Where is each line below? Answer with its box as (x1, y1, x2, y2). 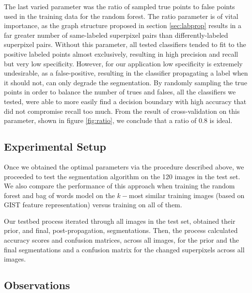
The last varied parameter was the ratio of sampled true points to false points (4, 1, 235, 11)
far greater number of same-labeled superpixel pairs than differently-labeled (4, 30, 228, 40)
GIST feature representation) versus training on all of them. (4, 200, 182, 210)
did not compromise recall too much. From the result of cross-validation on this (4, 106, 240, 116)
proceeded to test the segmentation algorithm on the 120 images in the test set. (4, 171, 240, 181)
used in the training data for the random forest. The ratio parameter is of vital (4, 11, 238, 21)
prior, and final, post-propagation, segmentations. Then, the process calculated (4, 225, 238, 235)
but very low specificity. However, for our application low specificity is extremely (4, 58, 243, 68)
